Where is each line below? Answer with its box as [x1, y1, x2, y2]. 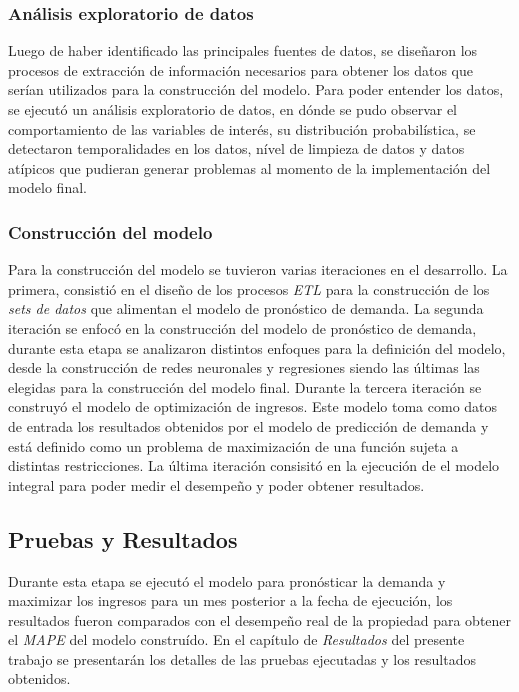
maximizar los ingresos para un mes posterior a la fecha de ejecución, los [8, 590, 453, 611]
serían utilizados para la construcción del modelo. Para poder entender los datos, [8, 79, 504, 100]
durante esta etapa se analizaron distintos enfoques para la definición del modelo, [8, 337, 506, 358]
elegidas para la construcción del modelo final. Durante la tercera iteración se [8, 376, 482, 397]
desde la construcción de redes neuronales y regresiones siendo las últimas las [8, 357, 480, 378]
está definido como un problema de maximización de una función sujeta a [8, 435, 459, 456]
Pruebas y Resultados [8, 523, 238, 554]
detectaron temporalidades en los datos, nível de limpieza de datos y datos [8, 138, 465, 159]
